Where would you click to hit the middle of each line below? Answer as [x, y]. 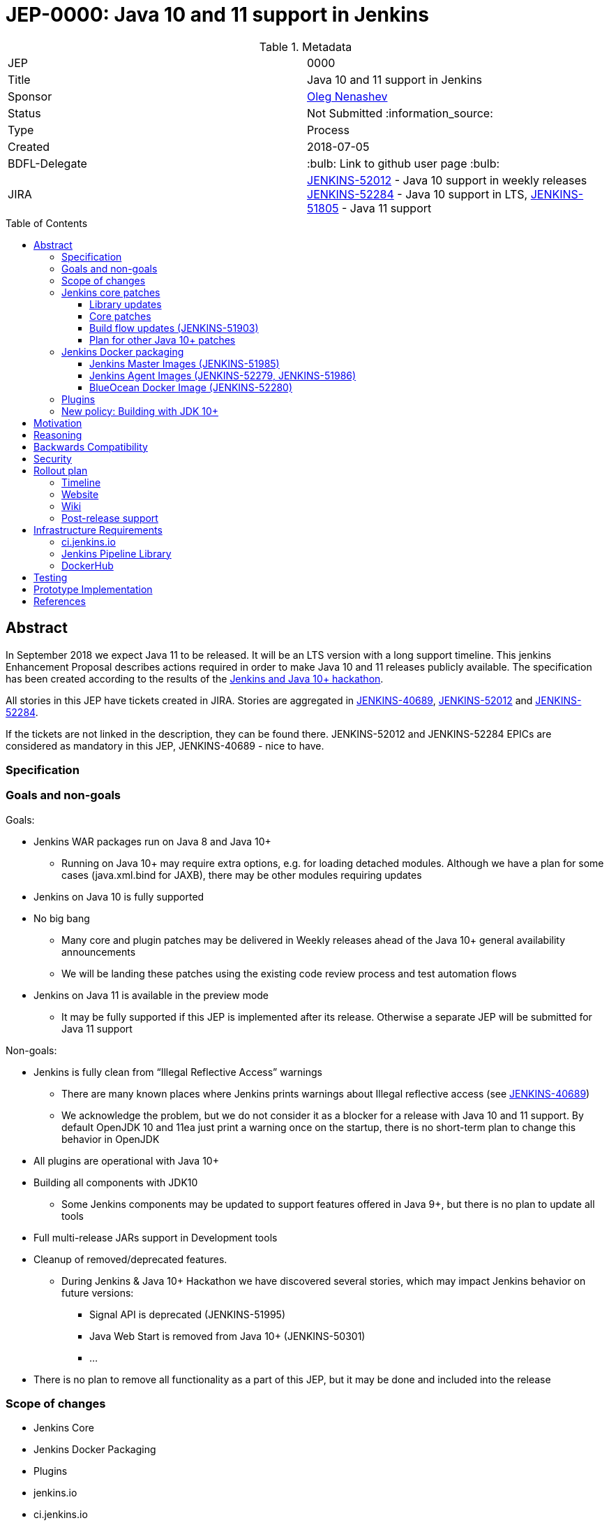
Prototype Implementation [93, 589]
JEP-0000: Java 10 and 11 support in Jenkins [217, 15]
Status [24, 113]
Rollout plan [61, 470]
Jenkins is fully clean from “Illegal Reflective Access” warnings [178, 1072]
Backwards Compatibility [91, 446]
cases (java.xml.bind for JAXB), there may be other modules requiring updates [242, 875]
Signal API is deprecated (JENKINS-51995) [188, 1314]
